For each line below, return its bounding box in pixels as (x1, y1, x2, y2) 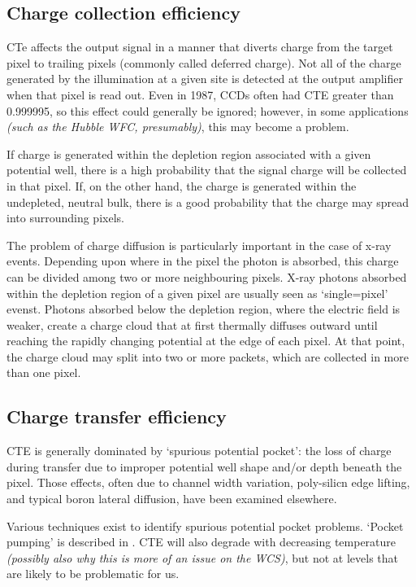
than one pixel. (6, 364, 81, 381)
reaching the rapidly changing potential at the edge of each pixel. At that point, (6, 332, 405, 349)
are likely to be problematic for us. (6, 565, 180, 582)
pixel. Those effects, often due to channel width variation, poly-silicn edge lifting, (6, 474, 410, 491)
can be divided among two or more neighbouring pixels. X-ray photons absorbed (6, 268, 407, 285)
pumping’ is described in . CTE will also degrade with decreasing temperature (6, 533, 396, 550)
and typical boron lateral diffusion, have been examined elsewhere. (6, 490, 337, 507)
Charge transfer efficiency (6, 404, 227, 429)
